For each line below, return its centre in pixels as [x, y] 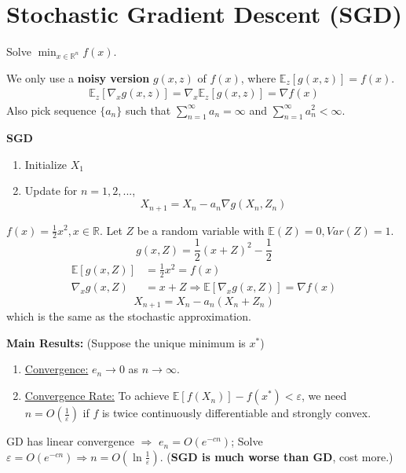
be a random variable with [201, 230]
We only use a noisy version [78, 77]
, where [258, 77]
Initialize [46, 164]
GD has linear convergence [70, 441]
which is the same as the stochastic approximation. [129, 316]
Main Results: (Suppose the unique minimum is [126, 342]
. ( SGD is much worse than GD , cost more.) [276, 456]
